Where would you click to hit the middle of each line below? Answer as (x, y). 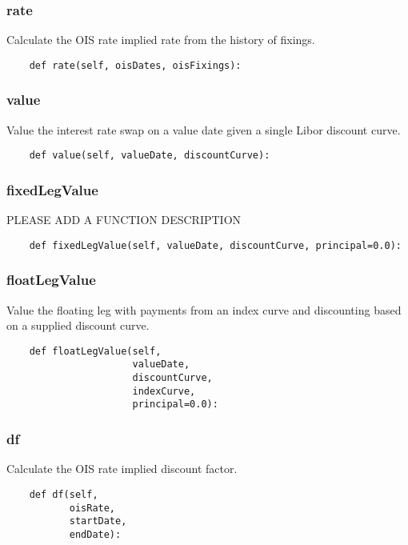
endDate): (95, 534)
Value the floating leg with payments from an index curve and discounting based (204, 309)
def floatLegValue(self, (95, 351)
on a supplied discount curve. (78, 325)
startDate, (98, 521)
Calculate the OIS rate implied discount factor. (122, 469)
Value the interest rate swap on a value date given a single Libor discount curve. (204, 129)
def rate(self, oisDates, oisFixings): (135, 65)
